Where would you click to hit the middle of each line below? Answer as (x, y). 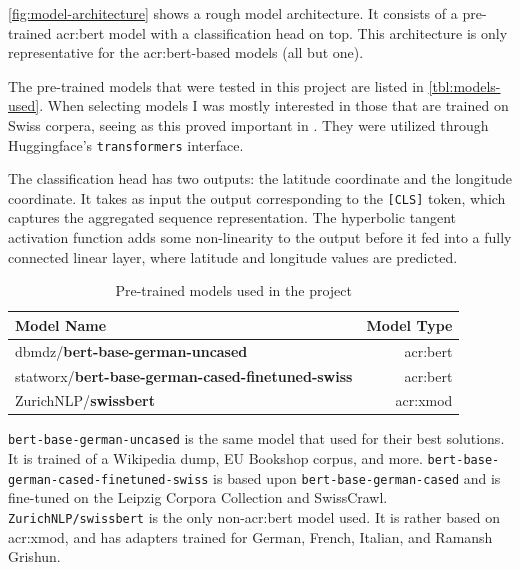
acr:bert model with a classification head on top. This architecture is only (282, 32)
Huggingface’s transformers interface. (126, 144)
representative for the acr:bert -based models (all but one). (186, 52)
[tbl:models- (464, 85)
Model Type (409, 324)
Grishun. (34, 556)
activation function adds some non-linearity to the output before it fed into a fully (260, 237)
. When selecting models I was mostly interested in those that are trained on (274, 105)
